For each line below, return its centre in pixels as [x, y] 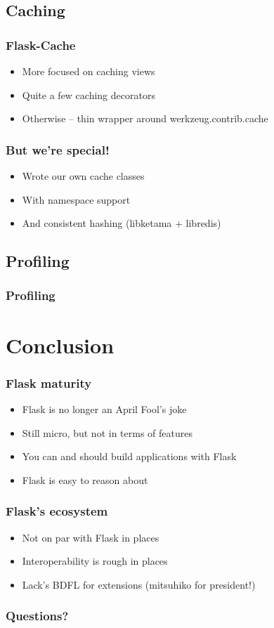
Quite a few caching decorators [89, 94]
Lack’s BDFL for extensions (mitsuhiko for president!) [139, 584]
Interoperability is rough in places [95, 561]
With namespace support [76, 199]
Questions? [37, 616]
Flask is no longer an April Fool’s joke [104, 409]
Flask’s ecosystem [57, 511]
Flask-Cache [41, 45]
